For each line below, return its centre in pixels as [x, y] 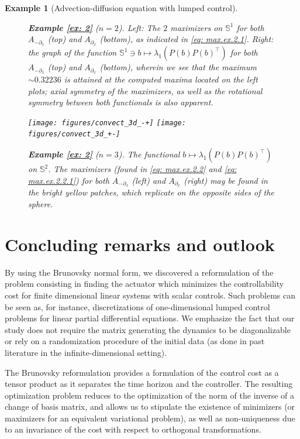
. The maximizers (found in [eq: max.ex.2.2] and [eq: [142, 169]
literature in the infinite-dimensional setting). [86, 352]
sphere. [41, 204]
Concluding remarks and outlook [140, 244]
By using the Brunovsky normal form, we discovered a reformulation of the [139, 272]
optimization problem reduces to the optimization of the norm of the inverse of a [149, 395]
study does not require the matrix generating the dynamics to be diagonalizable [148, 329]
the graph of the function [73, 52]
